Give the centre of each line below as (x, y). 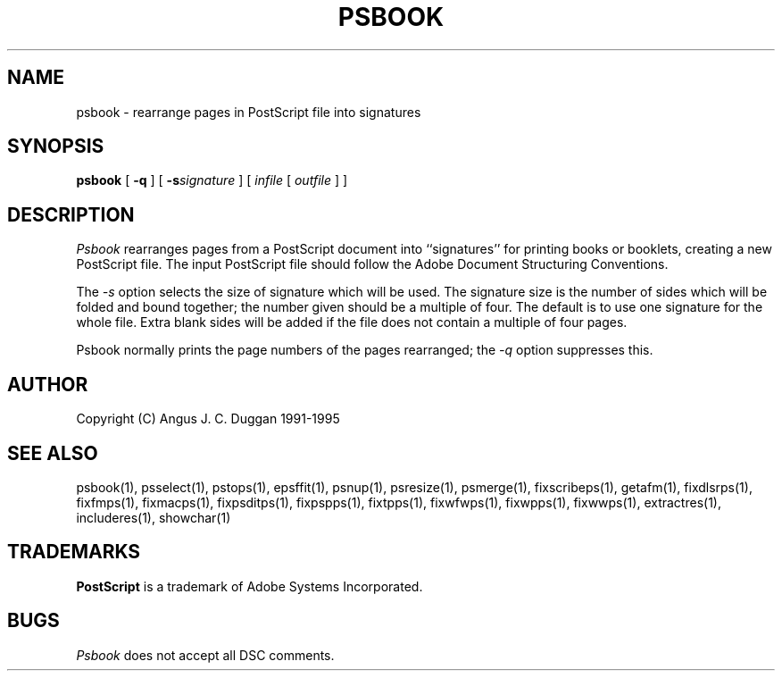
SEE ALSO (53, 453)
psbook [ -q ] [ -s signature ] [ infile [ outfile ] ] (212, 180)
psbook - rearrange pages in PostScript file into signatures (249, 112)
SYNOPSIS (56, 146)
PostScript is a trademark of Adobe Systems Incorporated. (250, 586)
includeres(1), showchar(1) (154, 517)
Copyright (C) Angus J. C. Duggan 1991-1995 (208, 419)
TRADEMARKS (74, 552)
